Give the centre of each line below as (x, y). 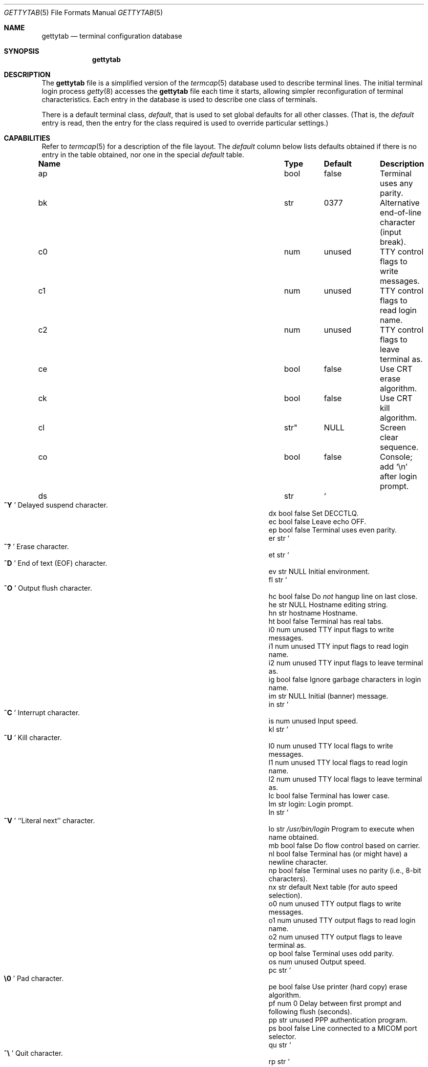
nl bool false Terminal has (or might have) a (338, 854)
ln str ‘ (278, 812)
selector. (282, 1036)
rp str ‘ (279, 1061)
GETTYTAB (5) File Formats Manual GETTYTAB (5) (84, 12)
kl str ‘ (278, 729)
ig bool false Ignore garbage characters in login (345, 679)
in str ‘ (278, 704)
